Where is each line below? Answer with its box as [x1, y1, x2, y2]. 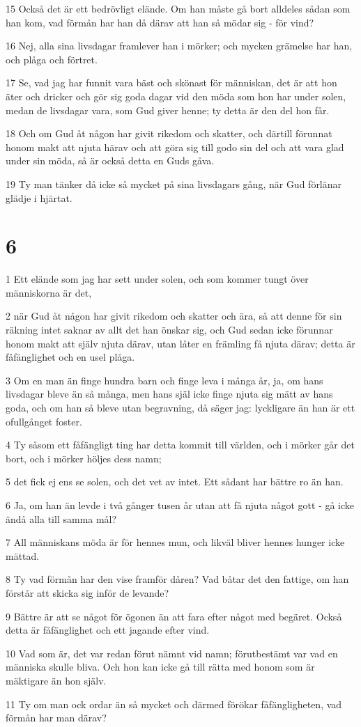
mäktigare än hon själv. [6, 673, 107, 687]
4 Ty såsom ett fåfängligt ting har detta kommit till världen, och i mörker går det [6, 437, 355, 452]
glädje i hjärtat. [6, 190, 72, 205]
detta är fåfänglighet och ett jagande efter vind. [6, 623, 210, 637]
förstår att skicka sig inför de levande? [6, 585, 169, 600]
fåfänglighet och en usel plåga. [6, 350, 135, 364]
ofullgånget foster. [6, 414, 82, 428]
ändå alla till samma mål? [6, 511, 117, 526]
